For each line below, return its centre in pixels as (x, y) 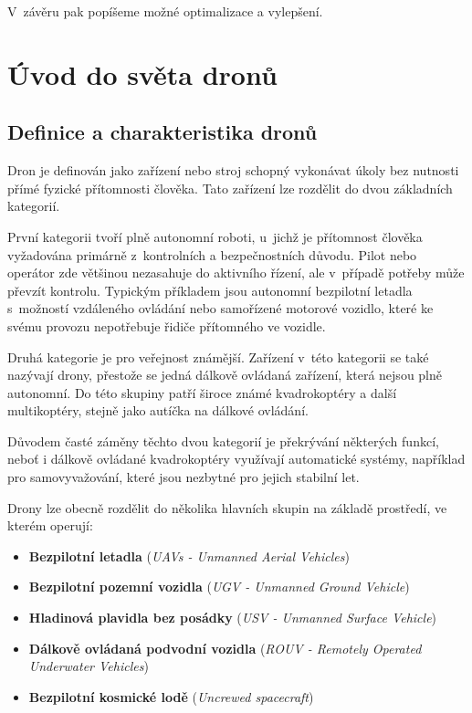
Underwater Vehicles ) (89, 666)
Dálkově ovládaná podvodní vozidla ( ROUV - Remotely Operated (225, 648)
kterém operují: (50, 525)
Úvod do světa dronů (142, 73)
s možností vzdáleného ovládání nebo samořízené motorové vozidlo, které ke (220, 308)
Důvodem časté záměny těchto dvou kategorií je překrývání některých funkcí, (223, 440)
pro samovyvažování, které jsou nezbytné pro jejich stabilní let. (184, 477)
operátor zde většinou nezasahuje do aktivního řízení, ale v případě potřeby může (236, 273)
